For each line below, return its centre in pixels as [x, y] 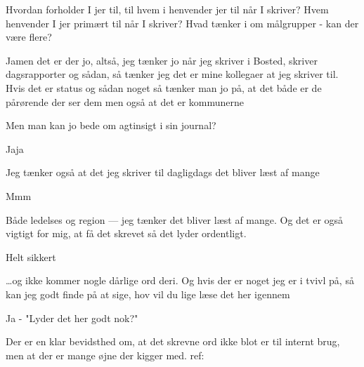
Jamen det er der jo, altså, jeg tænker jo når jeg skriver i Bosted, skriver [162, 60]
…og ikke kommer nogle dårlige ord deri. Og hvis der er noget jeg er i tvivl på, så [180, 280]
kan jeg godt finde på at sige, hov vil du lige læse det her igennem [148, 294]
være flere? [29, 37]
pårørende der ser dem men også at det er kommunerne [125, 101]
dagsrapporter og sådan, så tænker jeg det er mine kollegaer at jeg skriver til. [172, 74]
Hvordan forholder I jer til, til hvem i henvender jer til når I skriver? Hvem [167, 9]
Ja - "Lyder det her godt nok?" [72, 318]
